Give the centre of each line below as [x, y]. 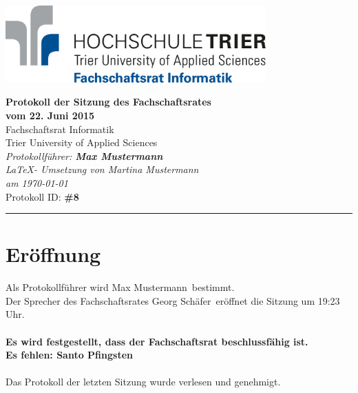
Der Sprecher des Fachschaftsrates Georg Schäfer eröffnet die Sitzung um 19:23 [173, 300]
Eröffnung [53, 254]
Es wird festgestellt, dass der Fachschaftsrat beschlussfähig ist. [157, 341]
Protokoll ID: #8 [42, 196]
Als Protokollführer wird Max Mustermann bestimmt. [120, 287]
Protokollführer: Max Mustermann [84, 155]
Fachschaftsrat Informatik [60, 129]
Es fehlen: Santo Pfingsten [69, 355]
